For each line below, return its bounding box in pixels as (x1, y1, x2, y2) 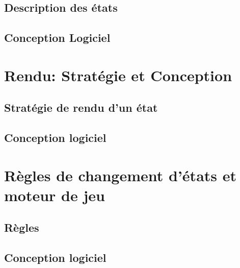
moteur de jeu (4, 184, 105, 205)
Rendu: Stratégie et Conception (4, 64, 232, 85)
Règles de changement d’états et (4, 164, 237, 185)
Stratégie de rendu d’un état (4, 100, 158, 115)
